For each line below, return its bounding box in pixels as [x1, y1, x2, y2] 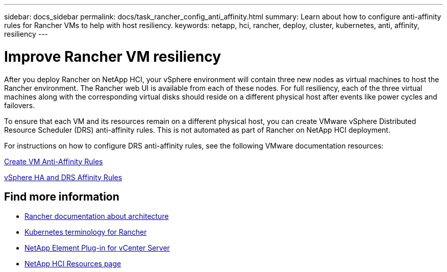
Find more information [4, 190, 119, 203]
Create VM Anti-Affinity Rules [4, 157, 103, 166]
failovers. [4, 101, 35, 110]
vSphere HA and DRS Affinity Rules [4, 172, 122, 182]
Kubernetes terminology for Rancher [24, 228, 147, 237]
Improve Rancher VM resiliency [4, 47, 221, 65]
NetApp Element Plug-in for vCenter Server [24, 243, 170, 253]
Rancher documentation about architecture [24, 212, 169, 221]
